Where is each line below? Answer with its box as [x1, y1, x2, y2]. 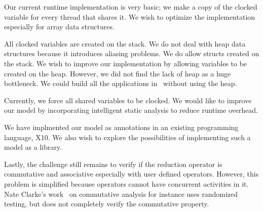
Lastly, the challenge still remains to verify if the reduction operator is [4, 158, 222, 169]
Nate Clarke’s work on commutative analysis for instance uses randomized [4, 188, 238, 199]
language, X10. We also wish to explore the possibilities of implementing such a [4, 132, 251, 142]
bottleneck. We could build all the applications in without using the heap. [4, 78, 237, 89]
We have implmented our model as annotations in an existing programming [4, 121, 239, 132]
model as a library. [4, 142, 62, 152]
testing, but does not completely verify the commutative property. [4, 198, 209, 209]
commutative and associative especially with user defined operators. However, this [4, 168, 259, 179]
